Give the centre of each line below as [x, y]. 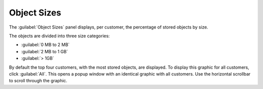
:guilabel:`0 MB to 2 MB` [46, 45]
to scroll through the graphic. [38, 81]
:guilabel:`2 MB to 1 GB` [45, 51]
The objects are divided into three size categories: [59, 36]
